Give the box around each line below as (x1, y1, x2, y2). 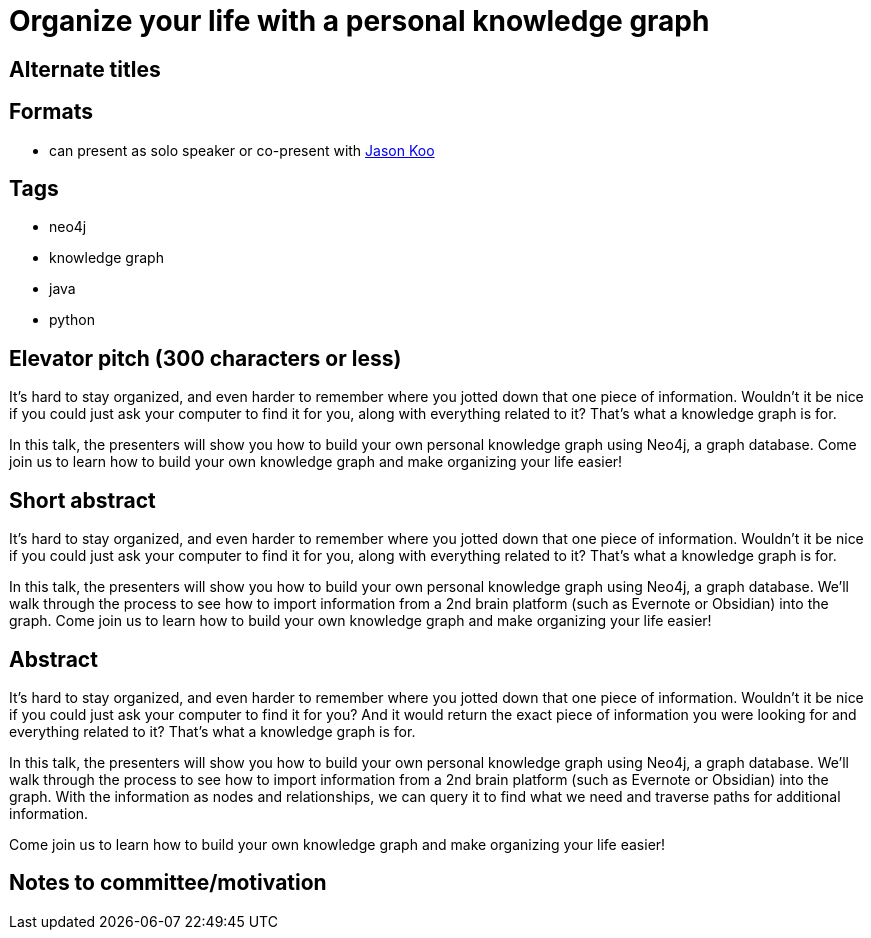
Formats (9, 99, 93, 125)
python (49, 311, 95, 329)
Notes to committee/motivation (9, 870, 327, 896)
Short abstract (9, 487, 156, 513)
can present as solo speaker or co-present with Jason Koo (49, 141, 435, 159)
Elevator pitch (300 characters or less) (9, 345, 402, 371)
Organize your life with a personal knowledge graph (9, 4, 710, 38)
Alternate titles (9, 56, 161, 82)
